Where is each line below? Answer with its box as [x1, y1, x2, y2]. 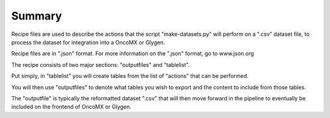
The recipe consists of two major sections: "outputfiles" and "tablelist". [11, 61, 190, 68]
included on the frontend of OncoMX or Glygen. [11, 103, 131, 111]
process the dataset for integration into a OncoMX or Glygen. [11, 38, 165, 46]
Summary [11, 9, 62, 23]
